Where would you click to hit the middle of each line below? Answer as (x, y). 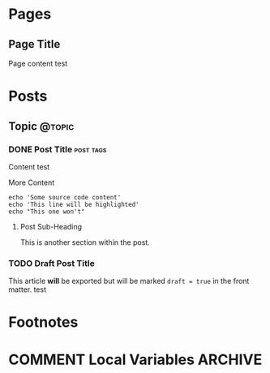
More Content (32, 182)
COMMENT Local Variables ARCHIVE (135, 360)
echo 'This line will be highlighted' (74, 204)
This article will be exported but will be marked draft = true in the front (129, 281)
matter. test (28, 289)
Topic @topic (41, 126)
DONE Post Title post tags (58, 149)
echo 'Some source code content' (65, 197)
